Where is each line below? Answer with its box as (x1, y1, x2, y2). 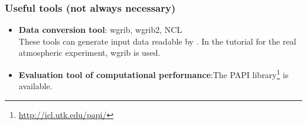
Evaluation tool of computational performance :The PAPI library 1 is (18, 67, 289, 80)
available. (18, 80, 53, 92)
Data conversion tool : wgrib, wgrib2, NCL (18, 23, 182, 36)
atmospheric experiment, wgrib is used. (18, 46, 161, 59)
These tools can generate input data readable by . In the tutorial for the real (18, 35, 296, 47)
